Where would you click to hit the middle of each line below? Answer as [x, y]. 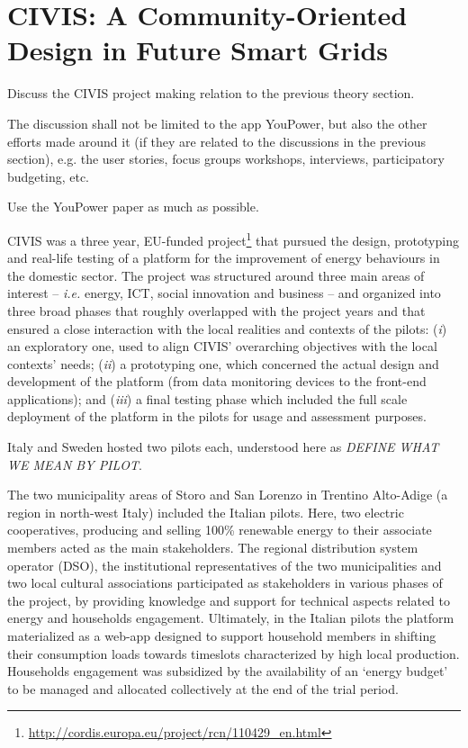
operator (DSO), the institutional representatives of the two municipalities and [225, 565]
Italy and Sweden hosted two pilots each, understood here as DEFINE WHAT [223, 447]
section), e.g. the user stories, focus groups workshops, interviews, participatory [226, 159]
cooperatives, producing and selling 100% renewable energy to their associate [220, 530]
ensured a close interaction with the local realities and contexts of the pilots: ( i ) [227, 328]
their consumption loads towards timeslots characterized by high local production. [234, 653]
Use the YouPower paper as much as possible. [133, 207]
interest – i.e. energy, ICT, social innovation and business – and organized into [224, 293]
